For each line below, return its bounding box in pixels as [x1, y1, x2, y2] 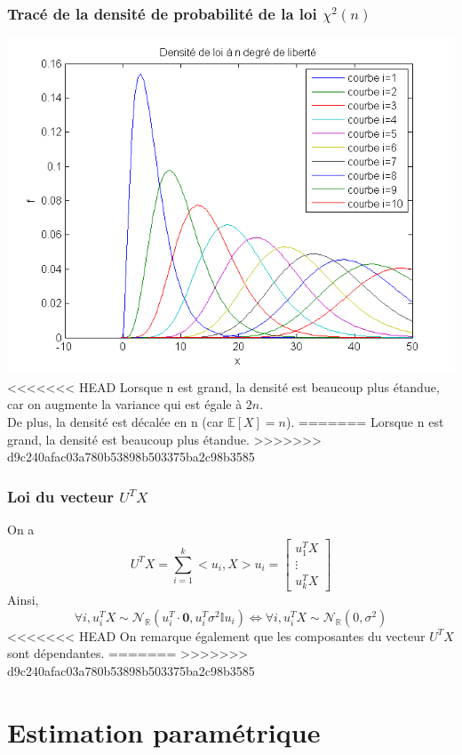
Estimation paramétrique [7, 713, 321, 750]
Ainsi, [7, 590, 39, 609]
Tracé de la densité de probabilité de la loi [7, 2, 317, 24]
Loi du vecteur [7, 485, 114, 507]
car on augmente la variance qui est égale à [7, 395, 243, 414]
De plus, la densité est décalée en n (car [7, 413, 224, 430]
